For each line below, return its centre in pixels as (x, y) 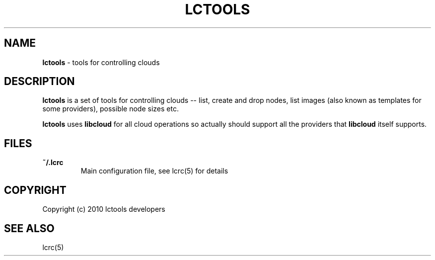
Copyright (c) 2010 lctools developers (104, 209)
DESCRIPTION (39, 82)
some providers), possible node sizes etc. (110, 109)
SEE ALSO (29, 228)
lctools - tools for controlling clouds (101, 62)
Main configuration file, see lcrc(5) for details (154, 171)
